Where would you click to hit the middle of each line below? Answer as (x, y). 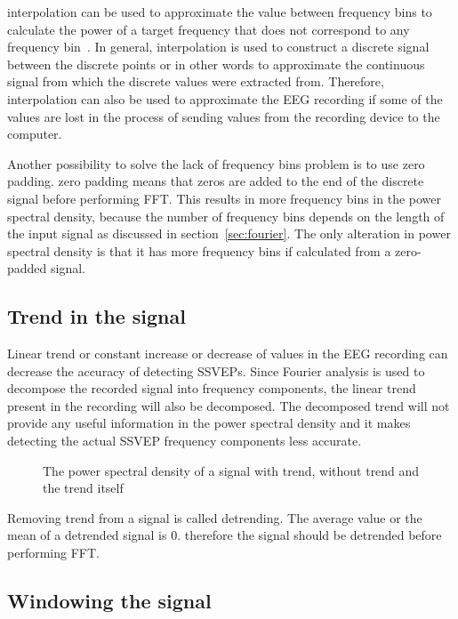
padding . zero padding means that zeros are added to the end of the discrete (216, 181)
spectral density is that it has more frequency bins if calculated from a (199, 250)
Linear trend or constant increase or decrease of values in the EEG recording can (228, 354)
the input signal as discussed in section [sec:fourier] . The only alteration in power (229, 233)
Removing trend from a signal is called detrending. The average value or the (215, 517)
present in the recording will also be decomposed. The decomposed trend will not (229, 405)
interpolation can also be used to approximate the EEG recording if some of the (225, 98)
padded (27, 268)
